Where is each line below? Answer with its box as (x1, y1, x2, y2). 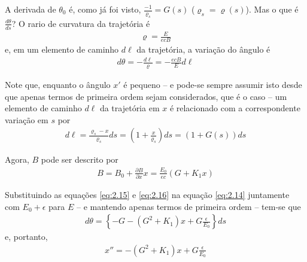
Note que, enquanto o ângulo (5, 78, 111, 90)
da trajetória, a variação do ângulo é (136, 42, 270, 55)
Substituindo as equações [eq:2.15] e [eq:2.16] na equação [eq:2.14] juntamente (5, 188, 290, 201)
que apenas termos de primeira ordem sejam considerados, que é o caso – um (5, 90, 287, 102)
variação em (5, 113, 48, 126)
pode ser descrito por (41, 153, 118, 166)
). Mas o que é (245, 3, 299, 15)
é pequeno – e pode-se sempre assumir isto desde (123, 78, 302, 90)
